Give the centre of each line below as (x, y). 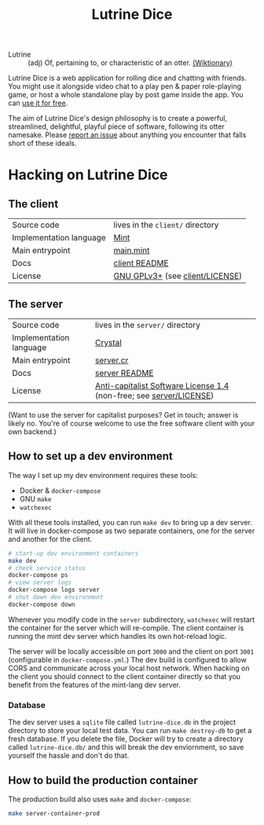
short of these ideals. (42, 144)
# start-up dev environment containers (73, 553)
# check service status (47, 568)
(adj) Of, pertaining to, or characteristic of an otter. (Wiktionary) (130, 63)
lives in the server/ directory (147, 325)
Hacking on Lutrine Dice (88, 175)
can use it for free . (38, 103)
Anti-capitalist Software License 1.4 (162, 386)
